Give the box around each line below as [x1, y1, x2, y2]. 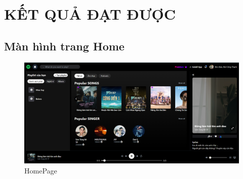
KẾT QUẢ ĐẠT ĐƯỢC [4, 4, 176, 24]
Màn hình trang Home [4, 38, 125, 53]
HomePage [24, 165, 57, 175]
